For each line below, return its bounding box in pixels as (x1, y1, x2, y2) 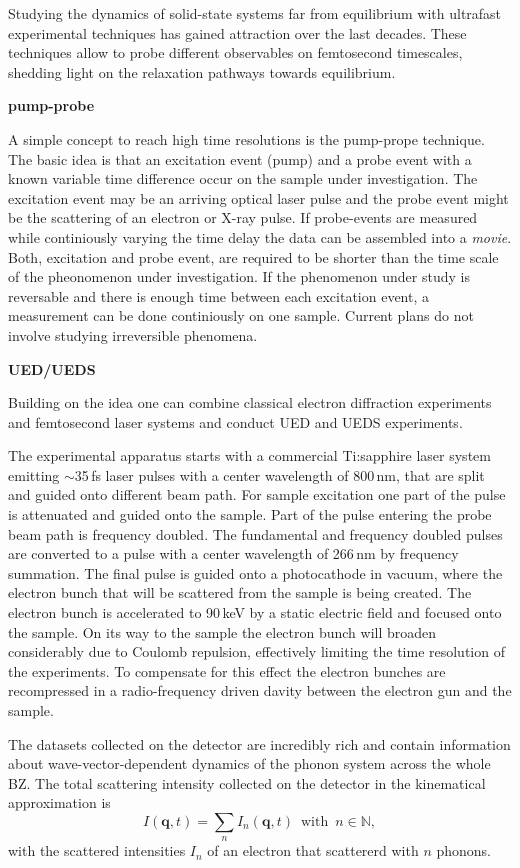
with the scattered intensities (8, 840, 186, 861)
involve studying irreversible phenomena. (8, 324, 258, 345)
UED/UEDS (8, 358, 96, 379)
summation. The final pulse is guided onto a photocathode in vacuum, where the (8, 562, 503, 583)
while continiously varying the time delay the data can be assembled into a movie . (8, 226, 512, 247)
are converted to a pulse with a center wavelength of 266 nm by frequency (8, 543, 459, 564)
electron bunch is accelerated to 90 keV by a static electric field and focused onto (8, 602, 502, 623)
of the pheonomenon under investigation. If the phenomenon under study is (8, 266, 470, 287)
